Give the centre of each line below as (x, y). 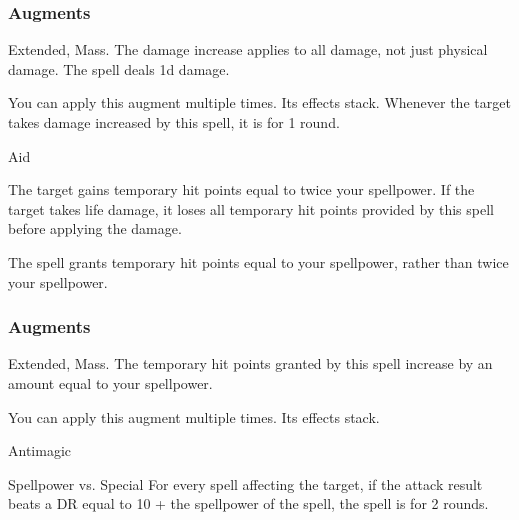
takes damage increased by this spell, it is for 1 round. (174, 122)
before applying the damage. (95, 228)
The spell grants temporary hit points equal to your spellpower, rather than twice (258, 261)
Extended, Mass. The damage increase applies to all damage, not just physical (248, 49)
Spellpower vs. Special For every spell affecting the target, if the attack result (245, 483)
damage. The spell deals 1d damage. (119, 68)
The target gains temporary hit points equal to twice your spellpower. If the (241, 189)
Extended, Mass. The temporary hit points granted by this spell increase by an (250, 363)
